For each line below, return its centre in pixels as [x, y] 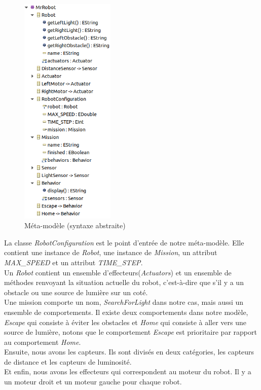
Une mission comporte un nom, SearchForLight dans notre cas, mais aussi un [124, 302]
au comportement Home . [43, 342]
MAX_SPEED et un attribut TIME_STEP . [73, 262]
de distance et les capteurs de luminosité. [68, 361]
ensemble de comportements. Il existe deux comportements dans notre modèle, [126, 312]
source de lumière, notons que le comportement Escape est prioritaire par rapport [130, 332]
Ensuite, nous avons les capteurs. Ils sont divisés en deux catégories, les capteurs [129, 352]
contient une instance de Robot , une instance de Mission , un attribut [111, 252]
